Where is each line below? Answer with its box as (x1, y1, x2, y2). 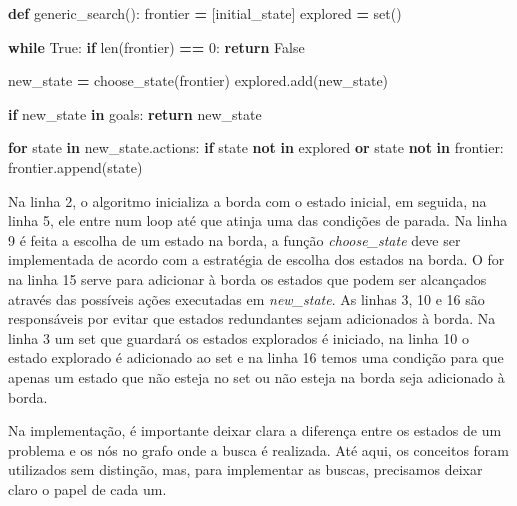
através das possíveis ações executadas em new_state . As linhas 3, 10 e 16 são (8, 288, 485, 309)
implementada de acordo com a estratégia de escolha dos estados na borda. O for (8, 249, 505, 270)
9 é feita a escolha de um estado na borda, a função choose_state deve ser (8, 229, 461, 250)
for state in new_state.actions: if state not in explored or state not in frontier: (8, 137, 504, 158)
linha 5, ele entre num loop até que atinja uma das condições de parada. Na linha (8, 210, 508, 231)
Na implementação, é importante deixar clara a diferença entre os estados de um (8, 420, 502, 441)
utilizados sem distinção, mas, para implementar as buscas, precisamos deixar (8, 459, 483, 480)
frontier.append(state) (8, 156, 143, 177)
